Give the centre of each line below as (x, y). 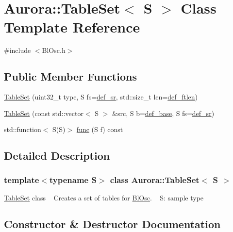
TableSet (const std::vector (44, 113)
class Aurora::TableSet (155, 179)
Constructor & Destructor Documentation (112, 224)
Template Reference (72, 27)
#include (17, 50)
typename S (73, 179)
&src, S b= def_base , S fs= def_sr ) (163, 113)
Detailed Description (57, 156)
